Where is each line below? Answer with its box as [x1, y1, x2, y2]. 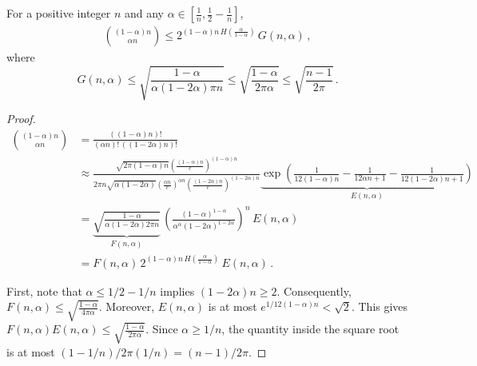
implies [160, 282, 195, 299]
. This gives [351, 298, 408, 315]
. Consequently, [276, 282, 352, 299]
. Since [145, 320, 178, 337]
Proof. [6, 110, 36, 127]
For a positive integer [6, 5, 111, 21]
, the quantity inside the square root [221, 320, 399, 337]
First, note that [6, 282, 82, 299]
